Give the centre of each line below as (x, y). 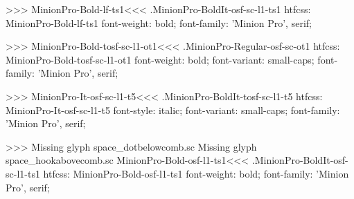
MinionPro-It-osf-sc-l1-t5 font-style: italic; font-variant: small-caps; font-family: (173, 110)
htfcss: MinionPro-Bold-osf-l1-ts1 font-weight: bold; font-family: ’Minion (196, 173)
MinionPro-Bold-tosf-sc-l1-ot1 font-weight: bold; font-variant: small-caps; (160, 59)
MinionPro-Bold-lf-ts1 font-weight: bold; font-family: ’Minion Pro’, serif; (159, 22)
